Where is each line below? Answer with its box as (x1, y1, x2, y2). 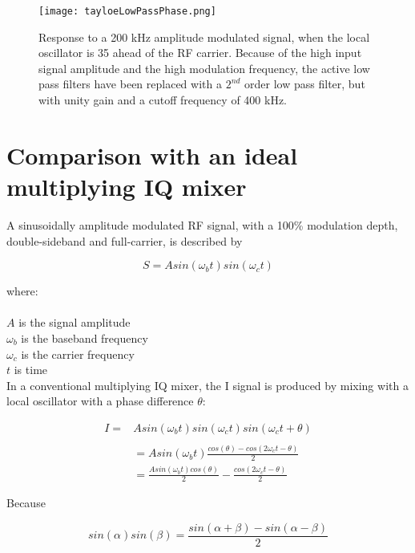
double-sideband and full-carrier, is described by (6, 232, 243, 249)
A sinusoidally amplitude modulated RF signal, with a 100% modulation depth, (6, 216, 398, 233)
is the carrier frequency (21, 345, 135, 362)
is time (14, 361, 48, 378)
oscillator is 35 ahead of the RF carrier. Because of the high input (38, 44, 362, 61)
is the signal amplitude (18, 314, 131, 331)
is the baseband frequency (21, 329, 148, 346)
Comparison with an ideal (6, 138, 298, 171)
